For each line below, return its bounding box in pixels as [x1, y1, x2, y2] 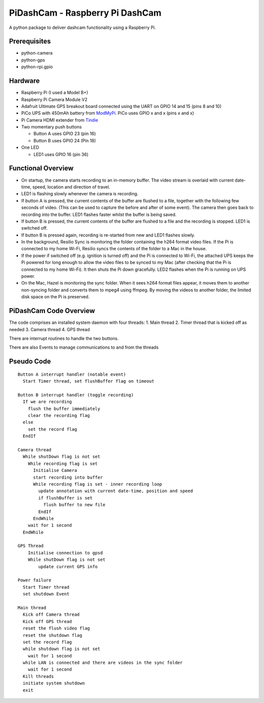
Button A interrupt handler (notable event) [18, 371, 127, 377]
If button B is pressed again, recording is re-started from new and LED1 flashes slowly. [21, 232, 196, 238]
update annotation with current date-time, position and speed [38, 488, 193, 494]
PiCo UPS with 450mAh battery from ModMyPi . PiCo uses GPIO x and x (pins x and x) [21, 110, 194, 116]
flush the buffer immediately [27, 406, 100, 412]
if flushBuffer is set [38, 495, 93, 500]
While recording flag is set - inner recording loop [33, 481, 162, 487]
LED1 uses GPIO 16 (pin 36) [33, 151, 89, 157]
